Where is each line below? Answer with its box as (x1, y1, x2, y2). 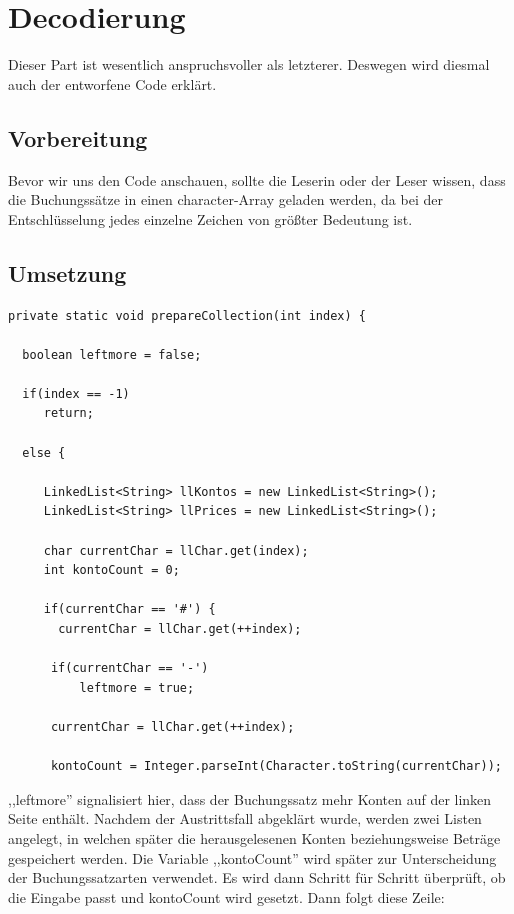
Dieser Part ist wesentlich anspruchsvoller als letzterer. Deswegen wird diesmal (8, 54, 490, 75)
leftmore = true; (79, 680, 195, 695)
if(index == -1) (22, 386, 130, 401)
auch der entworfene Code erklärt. (8, 73, 217, 94)
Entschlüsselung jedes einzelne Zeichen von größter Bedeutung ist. (8, 208, 413, 229)
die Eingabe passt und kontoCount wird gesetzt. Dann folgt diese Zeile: (8, 886, 445, 907)
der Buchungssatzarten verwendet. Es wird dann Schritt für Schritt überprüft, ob (8, 867, 506, 888)
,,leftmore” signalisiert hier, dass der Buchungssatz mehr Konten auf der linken (8, 788, 492, 809)
